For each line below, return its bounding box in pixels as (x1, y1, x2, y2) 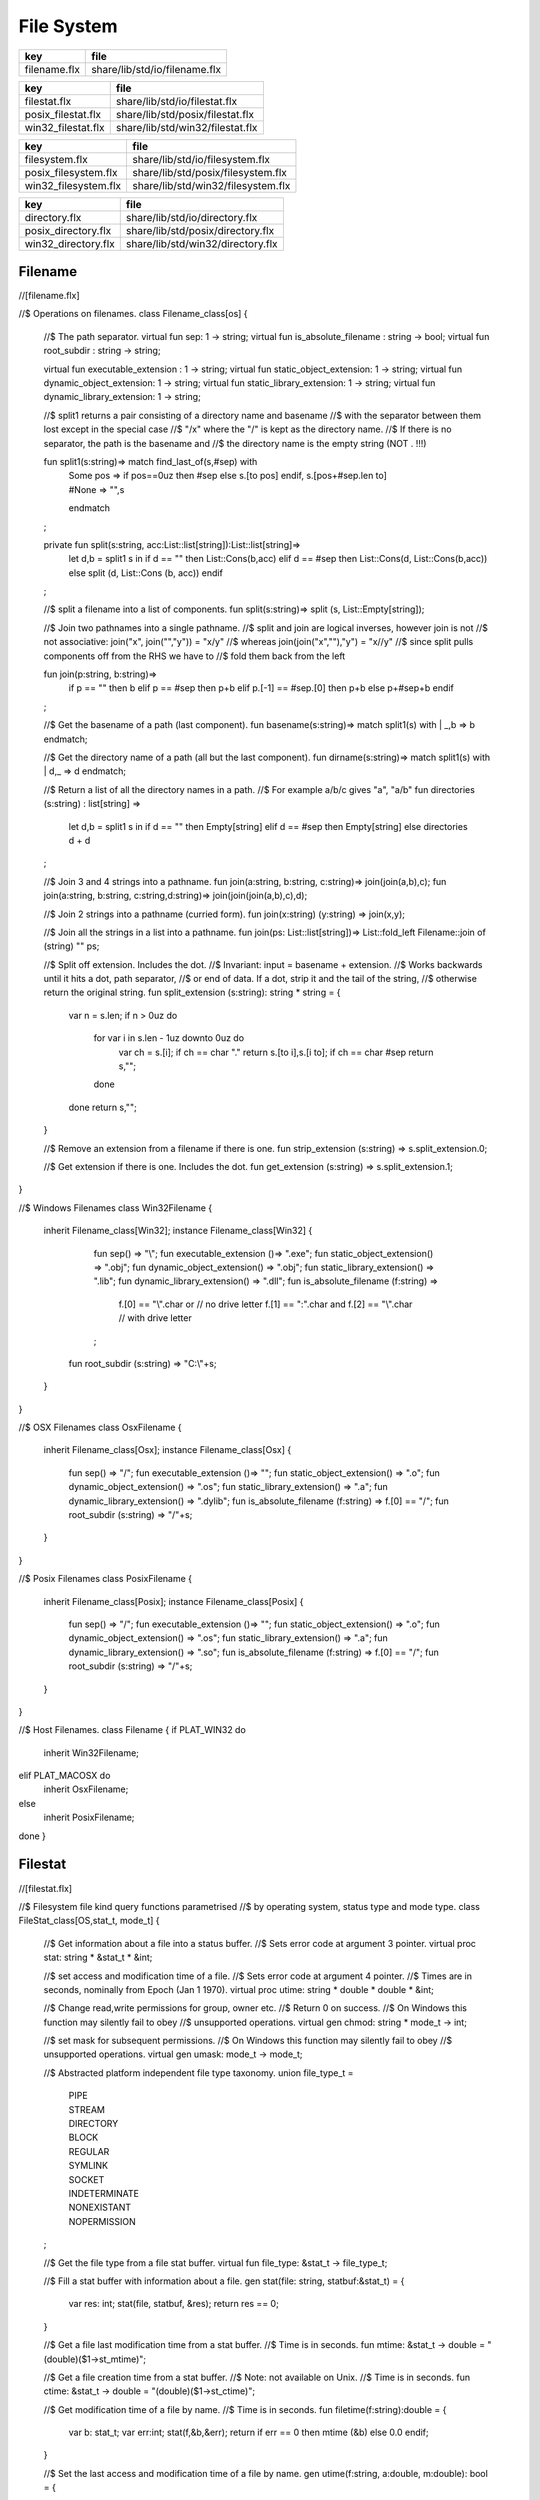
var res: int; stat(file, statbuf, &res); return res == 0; (68, 2298, 279, 2310)
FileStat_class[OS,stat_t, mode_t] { (18, 1915, 160, 1927)
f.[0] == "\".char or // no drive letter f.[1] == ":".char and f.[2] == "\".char (118, 1298, 413, 1310)
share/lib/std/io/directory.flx (125, 210, 258, 224)
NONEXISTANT (68, 2201, 132, 2214)
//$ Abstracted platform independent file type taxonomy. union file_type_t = (43, 2066, 354, 2079)
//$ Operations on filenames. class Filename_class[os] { (18, 308, 249, 320)
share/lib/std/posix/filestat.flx (115, 107, 255, 121)
